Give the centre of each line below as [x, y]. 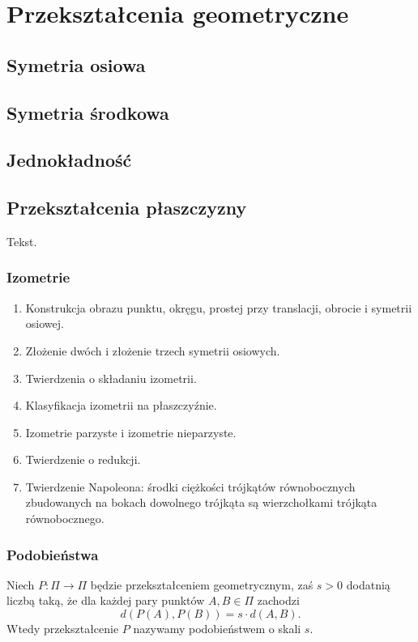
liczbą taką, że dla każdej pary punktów [106, 600]
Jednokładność [69, 160]
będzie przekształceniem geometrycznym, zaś [202, 584]
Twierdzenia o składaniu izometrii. [111, 378]
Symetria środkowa [88, 112]
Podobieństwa [53, 554]
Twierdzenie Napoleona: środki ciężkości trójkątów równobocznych [190, 486]
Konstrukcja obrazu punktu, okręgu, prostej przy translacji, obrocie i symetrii [219, 307]
